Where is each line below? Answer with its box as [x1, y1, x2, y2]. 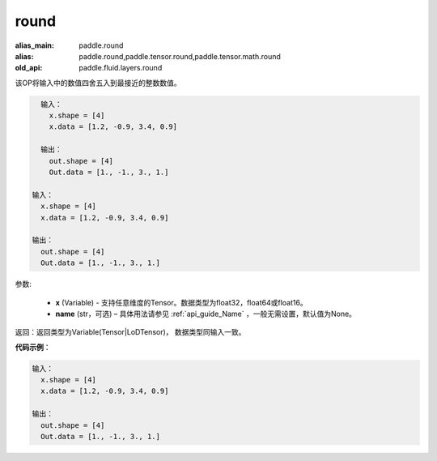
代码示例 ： [15, 342, 51, 352]
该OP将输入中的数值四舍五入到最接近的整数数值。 [15, 78, 181, 88]
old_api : [15, 63, 43, 73]
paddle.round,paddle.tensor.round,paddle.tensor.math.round [78, 51, 281, 61]
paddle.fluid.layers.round [78, 63, 163, 73]
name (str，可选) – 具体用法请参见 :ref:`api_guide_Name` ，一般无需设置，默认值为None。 [55, 309, 356, 318]
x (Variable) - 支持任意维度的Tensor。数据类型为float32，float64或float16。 [55, 297, 308, 307]
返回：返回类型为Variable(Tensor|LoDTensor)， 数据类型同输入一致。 [15, 327, 246, 337]
